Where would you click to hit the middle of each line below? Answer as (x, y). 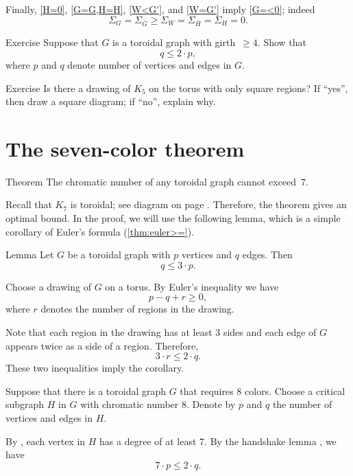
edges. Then (267, 254)
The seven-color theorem (125, 148)
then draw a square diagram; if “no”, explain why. (111, 101)
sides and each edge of (270, 332)
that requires (207, 390)
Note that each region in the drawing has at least (109, 332)
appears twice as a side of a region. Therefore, (102, 345)
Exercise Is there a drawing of (68, 88)
